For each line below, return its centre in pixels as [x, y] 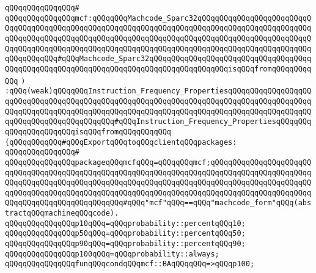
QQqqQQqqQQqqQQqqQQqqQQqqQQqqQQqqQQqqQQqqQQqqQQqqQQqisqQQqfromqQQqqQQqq [158, 69]
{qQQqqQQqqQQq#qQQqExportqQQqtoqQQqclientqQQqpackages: [121, 142]
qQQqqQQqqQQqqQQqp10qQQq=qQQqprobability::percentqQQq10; [125, 223]
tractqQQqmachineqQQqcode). [62, 213]
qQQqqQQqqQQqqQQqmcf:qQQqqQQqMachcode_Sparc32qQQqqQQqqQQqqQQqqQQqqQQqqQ [158, 18]
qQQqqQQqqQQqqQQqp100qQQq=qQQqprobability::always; [112, 254]
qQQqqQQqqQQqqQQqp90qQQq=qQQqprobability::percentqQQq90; [125, 244]
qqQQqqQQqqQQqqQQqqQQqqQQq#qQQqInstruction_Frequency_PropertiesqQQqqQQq [158, 122]
